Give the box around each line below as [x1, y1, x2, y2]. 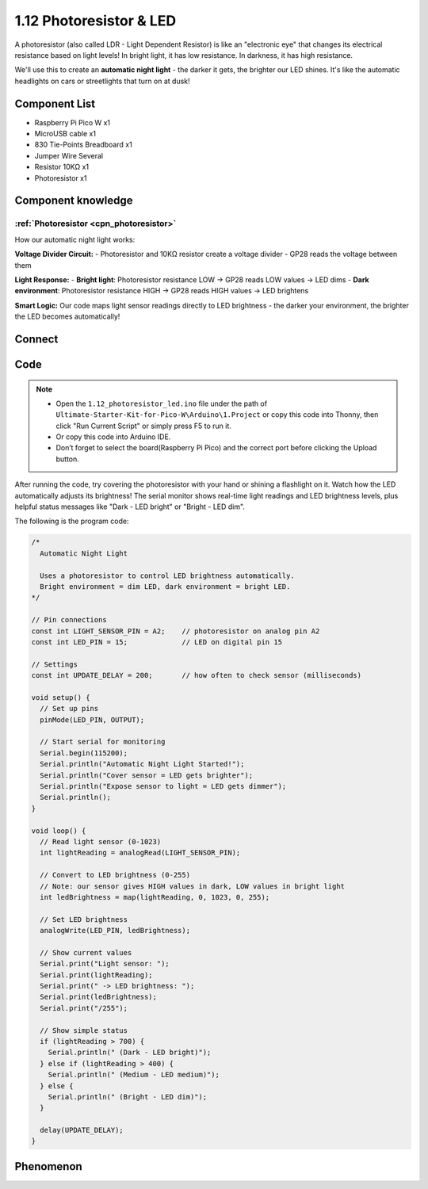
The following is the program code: [14, 516, 129, 526]
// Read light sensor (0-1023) [40, 837, 162, 846]
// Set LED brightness [40, 915, 128, 923]
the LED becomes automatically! [14, 312, 120, 321]
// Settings [31, 659, 78, 669]
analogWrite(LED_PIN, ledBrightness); [40, 926, 190, 935]
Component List [14, 97, 96, 110]
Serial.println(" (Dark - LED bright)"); [48, 1048, 212, 1057]
